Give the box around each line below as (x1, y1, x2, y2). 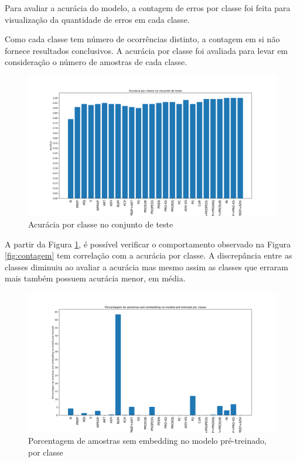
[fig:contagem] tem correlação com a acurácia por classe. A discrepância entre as (5, 249, 292, 261)
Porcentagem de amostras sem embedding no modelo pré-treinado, (28, 434, 267, 447)
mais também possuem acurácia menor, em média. (5, 272, 186, 284)
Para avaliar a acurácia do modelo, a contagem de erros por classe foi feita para (5, 2, 291, 13)
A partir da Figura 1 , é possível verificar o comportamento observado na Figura (5, 237, 291, 250)
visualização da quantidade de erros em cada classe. (5, 13, 190, 25)
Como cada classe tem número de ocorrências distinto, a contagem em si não (5, 33, 280, 45)
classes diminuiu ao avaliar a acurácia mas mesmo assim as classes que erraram (5, 260, 288, 273)
